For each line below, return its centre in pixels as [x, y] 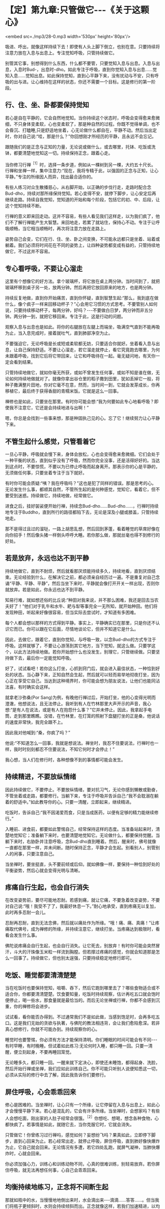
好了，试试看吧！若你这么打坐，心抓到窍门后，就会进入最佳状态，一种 [76, 668]
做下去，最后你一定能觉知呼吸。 [41, 658]
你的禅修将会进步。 [33, 1006]
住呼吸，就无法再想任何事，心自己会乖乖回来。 [52, 1170]
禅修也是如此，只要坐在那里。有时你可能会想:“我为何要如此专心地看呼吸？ [80, 402]
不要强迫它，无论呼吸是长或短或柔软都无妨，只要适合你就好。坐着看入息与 [80, 344]
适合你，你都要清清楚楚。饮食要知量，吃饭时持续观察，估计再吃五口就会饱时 [82, 994]
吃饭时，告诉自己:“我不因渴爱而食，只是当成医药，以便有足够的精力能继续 [80, 812]
